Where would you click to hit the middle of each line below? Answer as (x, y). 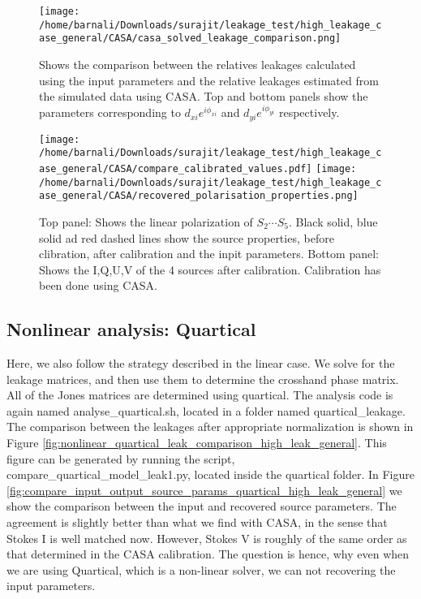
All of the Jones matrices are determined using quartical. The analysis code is (200, 395)
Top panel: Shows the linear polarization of (146, 221)
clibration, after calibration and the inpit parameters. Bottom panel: (209, 254)
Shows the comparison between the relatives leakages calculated (198, 64)
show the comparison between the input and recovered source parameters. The (202, 506)
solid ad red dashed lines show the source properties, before (187, 237)
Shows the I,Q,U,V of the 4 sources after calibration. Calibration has (210, 269)
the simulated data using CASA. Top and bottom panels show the (204, 96)
